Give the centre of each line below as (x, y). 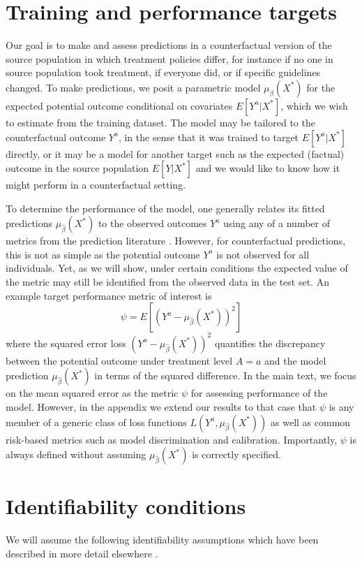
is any (341, 406)
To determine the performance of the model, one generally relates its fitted (165, 208)
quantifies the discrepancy (270, 343)
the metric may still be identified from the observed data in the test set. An (167, 282)
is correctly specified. (236, 454)
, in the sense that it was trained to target (209, 137)
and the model (295, 360)
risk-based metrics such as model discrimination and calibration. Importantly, (172, 439)
